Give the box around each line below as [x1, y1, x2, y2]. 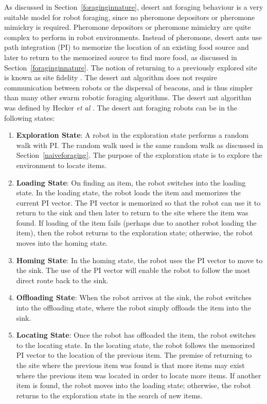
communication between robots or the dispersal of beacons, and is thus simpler [4, 82, 253, 93]
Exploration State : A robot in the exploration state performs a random [16, 130, 249, 140]
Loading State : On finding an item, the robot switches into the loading [16, 177, 246, 188]
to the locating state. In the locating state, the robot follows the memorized [16, 339, 255, 350]
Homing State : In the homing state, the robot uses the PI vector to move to [16, 254, 263, 265]
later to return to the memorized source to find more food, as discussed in [4, 51, 237, 62]
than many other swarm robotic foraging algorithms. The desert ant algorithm [4, 92, 252, 103]
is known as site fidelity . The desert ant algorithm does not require [4, 72, 217, 83]
